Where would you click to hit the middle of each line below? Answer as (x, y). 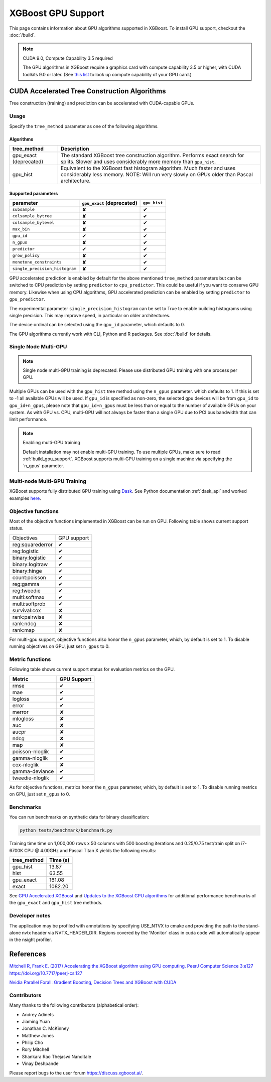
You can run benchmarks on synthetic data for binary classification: (79, 817)
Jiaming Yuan (36, 1021)
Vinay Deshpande (40, 1063)
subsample (24, 210)
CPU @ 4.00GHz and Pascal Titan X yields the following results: (90, 850)
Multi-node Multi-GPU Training (48, 481)
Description (75, 149)
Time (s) (59, 860)
